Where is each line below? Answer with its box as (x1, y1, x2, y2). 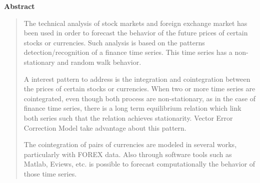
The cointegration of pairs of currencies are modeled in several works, (23, 139, 237, 150)
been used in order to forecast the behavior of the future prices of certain (23, 27, 248, 38)
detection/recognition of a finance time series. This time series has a (23, 47, 232, 57)
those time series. (23, 168, 77, 179)
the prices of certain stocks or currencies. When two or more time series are (23, 83, 255, 94)
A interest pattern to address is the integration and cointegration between (23, 73, 250, 84)
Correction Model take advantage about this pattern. (23, 122, 186, 133)
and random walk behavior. (57, 56, 141, 67)
